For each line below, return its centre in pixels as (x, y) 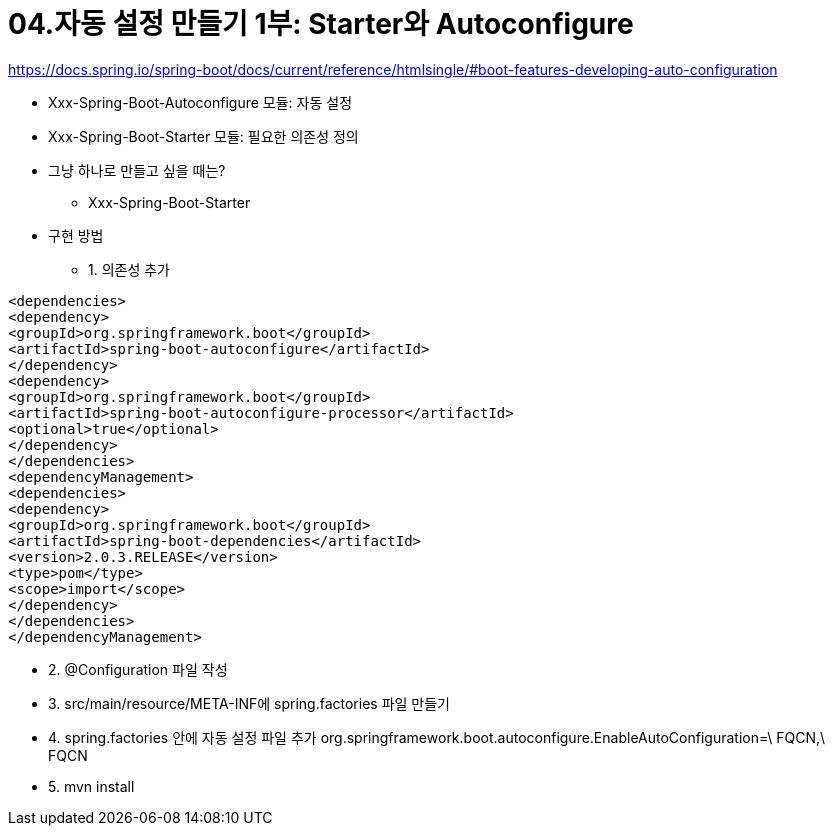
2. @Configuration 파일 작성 (138, 669)
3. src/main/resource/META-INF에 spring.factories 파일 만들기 (249, 703)
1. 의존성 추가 (129, 269)
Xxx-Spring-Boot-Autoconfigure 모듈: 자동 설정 (200, 102)
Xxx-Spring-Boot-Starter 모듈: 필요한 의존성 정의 (203, 136)
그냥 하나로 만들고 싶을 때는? (137, 170)
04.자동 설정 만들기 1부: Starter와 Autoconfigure (321, 24)
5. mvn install (91, 786)
